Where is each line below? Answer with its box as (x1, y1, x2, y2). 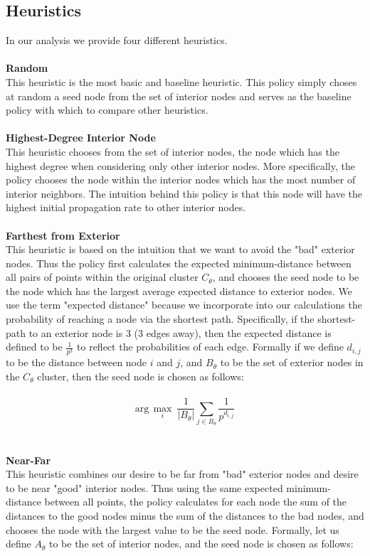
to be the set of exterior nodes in (220, 355, 364, 370)
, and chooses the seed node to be (212, 269, 359, 284)
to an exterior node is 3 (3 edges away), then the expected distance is (28, 325, 332, 340)
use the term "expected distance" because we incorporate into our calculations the (6, 297, 362, 312)
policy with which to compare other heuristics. (6, 102, 208, 117)
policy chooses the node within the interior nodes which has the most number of (6, 172, 356, 187)
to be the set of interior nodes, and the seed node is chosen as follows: (49, 536, 354, 551)
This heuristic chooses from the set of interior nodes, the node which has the (6, 144, 339, 159)
